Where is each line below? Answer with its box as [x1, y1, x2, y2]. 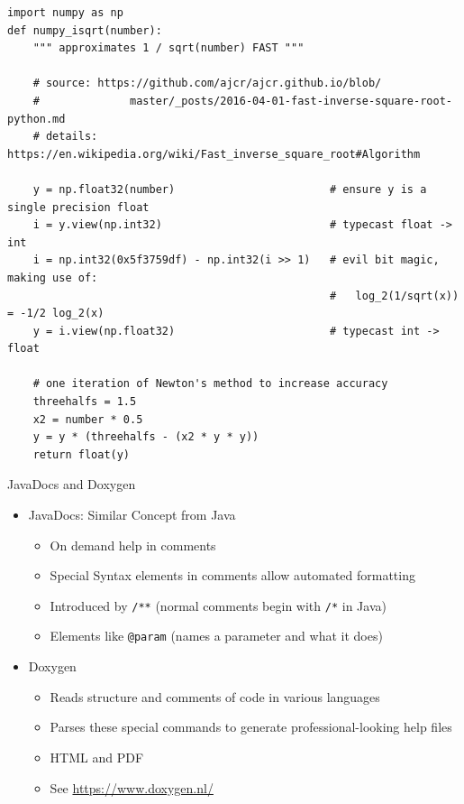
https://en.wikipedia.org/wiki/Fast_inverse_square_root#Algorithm [7, 147, 421, 161]
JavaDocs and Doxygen [7, 475, 136, 494]
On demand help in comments [50, 535, 216, 554]
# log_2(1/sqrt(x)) [329, 289, 459, 302]
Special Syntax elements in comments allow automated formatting [50, 566, 415, 585]
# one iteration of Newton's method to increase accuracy [32, 377, 388, 391]
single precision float [7, 200, 150, 214]
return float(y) [32, 448, 131, 461]
